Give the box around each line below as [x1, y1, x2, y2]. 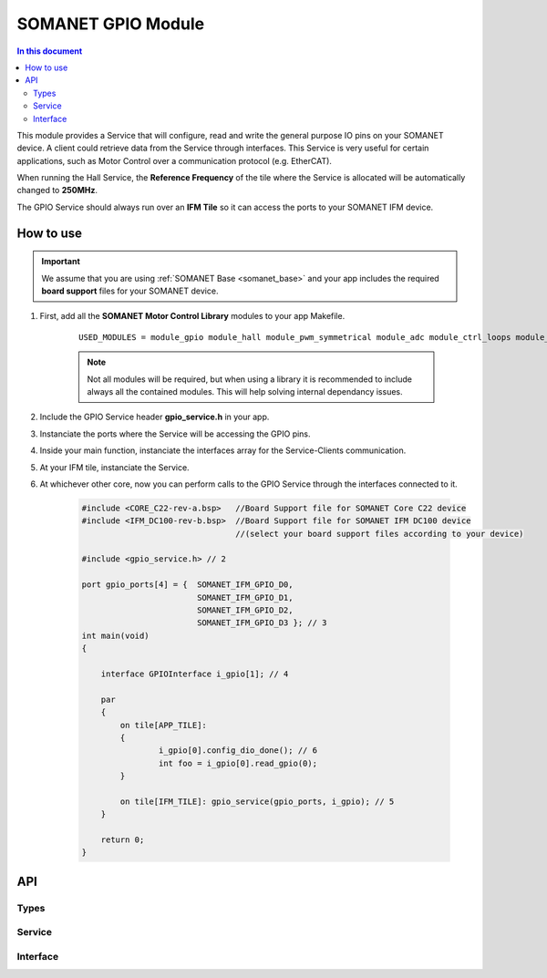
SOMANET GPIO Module [16, 14, 205, 34]
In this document [16, 46, 83, 57]
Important [41, 256, 81, 267]
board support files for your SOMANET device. [41, 285, 219, 296]
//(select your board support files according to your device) [235, 529, 524, 539]
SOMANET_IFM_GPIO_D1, [196, 592, 294, 602]
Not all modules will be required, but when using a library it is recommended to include [87, 374, 413, 385]
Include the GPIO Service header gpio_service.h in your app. [39, 411, 270, 423]
